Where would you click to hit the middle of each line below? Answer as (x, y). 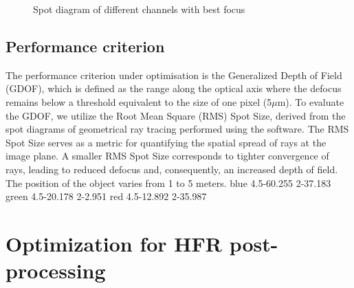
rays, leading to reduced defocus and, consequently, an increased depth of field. (172, 169)
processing (56, 270)
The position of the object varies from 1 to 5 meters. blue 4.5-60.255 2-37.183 (168, 182)
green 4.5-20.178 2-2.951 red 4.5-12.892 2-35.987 (106, 196)
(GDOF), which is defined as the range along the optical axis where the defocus (174, 88)
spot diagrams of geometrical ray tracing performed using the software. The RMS (177, 129)
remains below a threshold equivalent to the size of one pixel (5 (139, 101)
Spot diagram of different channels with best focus (139, 9)
